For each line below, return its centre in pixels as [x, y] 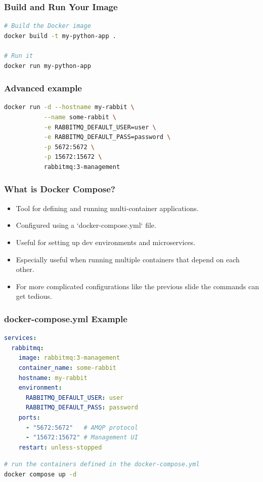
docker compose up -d [40, 474]
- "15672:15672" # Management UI [82, 438]
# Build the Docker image [48, 26]
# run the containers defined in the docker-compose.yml [102, 464]
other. [25, 269]
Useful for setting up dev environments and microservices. [106, 242]
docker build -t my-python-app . [60, 36]
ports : [29, 417]
